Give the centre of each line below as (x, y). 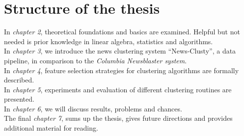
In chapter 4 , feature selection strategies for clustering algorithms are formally (122, 70)
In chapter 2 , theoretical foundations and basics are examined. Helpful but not (122, 32)
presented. (19, 99)
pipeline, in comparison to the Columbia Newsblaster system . (95, 60)
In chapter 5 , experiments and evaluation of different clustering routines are (118, 89)
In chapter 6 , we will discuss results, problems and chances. (93, 108)
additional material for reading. (51, 128)
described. (19, 80)
